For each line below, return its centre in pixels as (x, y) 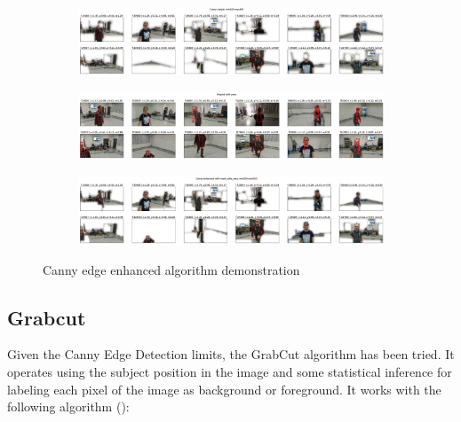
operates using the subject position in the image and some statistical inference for (230, 371)
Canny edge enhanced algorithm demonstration (171, 269)
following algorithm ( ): (68, 406)
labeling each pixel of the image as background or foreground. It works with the (224, 389)
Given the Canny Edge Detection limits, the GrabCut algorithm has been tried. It (231, 354)
